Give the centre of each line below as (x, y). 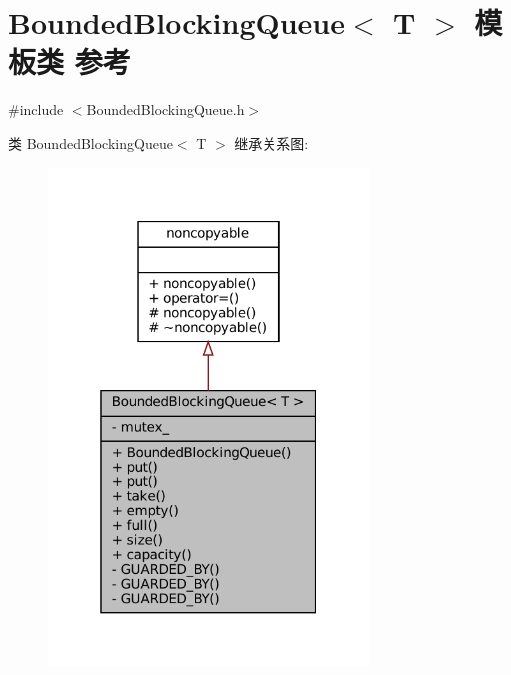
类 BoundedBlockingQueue (90, 142)
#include (36, 109)
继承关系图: (271, 142)
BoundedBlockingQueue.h (165, 109)
